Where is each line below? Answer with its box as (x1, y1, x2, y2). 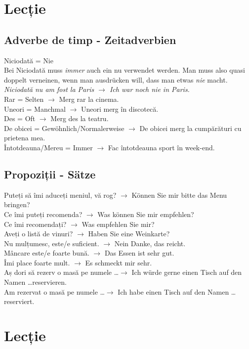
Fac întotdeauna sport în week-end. (108, 142, 215, 152)
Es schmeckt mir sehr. (85, 257, 152, 267)
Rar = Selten (4, 93, 44, 104)
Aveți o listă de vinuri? (4, 228, 73, 239)
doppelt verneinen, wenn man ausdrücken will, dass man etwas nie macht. (4, 74, 228, 85)
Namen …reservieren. (4, 277, 67, 287)
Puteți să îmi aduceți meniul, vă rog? (4, 189, 117, 200)
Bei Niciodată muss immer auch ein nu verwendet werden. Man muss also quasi (4, 65, 245, 75)
